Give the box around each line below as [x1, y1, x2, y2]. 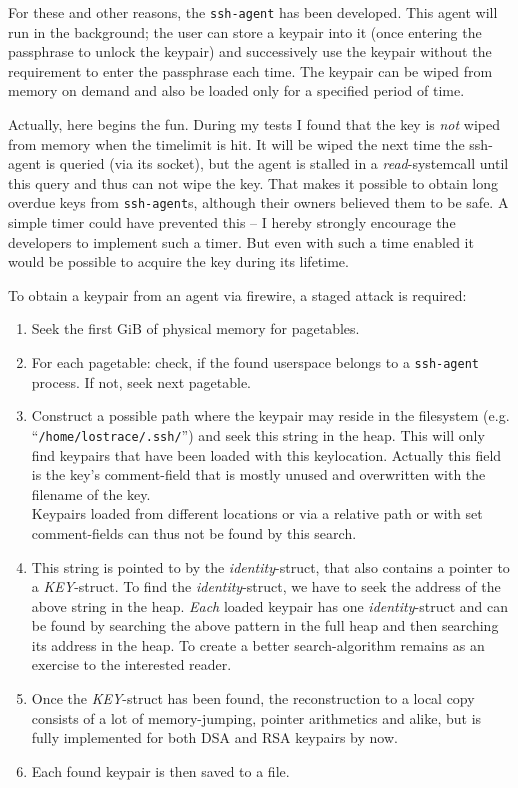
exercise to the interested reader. [31, 654, 232, 675]
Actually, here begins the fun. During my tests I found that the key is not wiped [8, 114, 500, 135]
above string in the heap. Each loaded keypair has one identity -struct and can [31, 595, 508, 616]
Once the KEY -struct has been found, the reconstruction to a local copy [31, 688, 475, 709]
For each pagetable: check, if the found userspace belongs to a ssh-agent [31, 352, 479, 373]
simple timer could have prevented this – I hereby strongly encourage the [8, 212, 456, 233]
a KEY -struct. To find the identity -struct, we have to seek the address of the [31, 576, 501, 597]
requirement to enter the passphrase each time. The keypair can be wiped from [8, 60, 493, 81]
